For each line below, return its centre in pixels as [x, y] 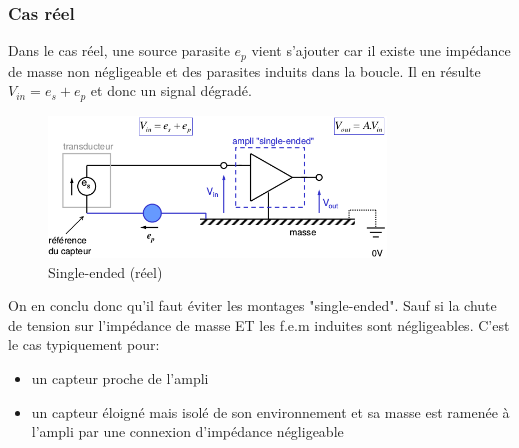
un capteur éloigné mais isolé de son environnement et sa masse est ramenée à [270, 411]
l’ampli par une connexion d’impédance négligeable [187, 431]
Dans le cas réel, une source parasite [119, 50]
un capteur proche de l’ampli [120, 377]
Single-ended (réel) [105, 271]
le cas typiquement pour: [84, 344]
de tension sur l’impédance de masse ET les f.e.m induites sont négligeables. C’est [259, 324]
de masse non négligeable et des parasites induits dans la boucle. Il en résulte [244, 70]
